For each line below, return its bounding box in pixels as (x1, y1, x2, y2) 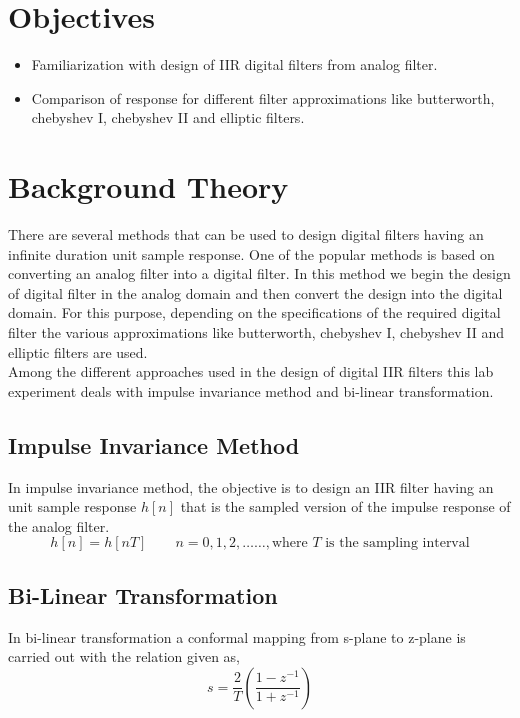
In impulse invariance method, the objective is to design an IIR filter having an (8, 476, 494, 497)
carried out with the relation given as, (8, 646, 240, 667)
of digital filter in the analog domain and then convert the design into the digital (8, 282, 503, 303)
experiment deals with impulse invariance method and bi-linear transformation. (8, 380, 494, 401)
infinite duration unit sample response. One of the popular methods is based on (8, 243, 495, 264)
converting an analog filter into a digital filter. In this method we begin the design (8, 263, 511, 284)
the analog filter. (8, 515, 110, 536)
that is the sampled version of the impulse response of (180, 496, 511, 517)
